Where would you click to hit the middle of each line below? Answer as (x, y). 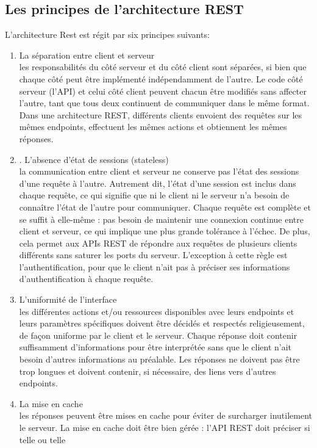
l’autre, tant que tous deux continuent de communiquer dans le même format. (164, 103)
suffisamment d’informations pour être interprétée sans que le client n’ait (155, 347)
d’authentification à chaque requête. (86, 279)
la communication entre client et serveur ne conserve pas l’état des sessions (159, 171)
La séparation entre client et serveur (87, 55)
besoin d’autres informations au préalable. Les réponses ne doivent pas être (159, 359)
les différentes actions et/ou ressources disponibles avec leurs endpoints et (157, 311)
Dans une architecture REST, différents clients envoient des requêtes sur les (161, 114)
